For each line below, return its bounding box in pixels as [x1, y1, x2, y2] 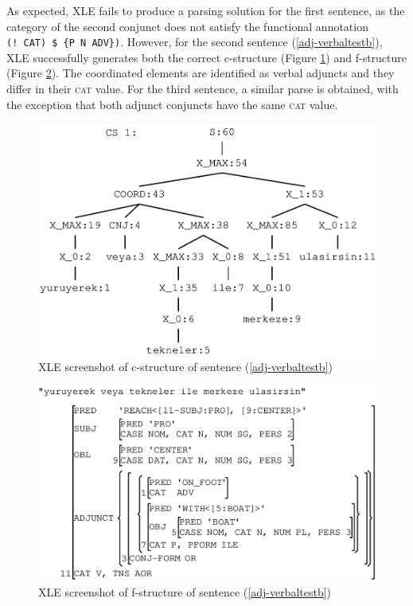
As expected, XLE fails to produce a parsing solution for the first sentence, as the [6, 2, 405, 18]
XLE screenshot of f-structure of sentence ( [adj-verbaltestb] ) [38, 583, 332, 600]
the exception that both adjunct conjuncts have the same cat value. [6, 96, 338, 112]
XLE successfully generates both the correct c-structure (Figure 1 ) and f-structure [6, 49, 407, 65]
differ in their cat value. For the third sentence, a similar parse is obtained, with [6, 80, 399, 97]
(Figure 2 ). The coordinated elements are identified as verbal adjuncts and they [6, 65, 395, 81]
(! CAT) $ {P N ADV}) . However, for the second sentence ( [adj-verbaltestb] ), [6, 33, 383, 50]
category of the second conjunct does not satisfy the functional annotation [6, 18, 368, 34]
